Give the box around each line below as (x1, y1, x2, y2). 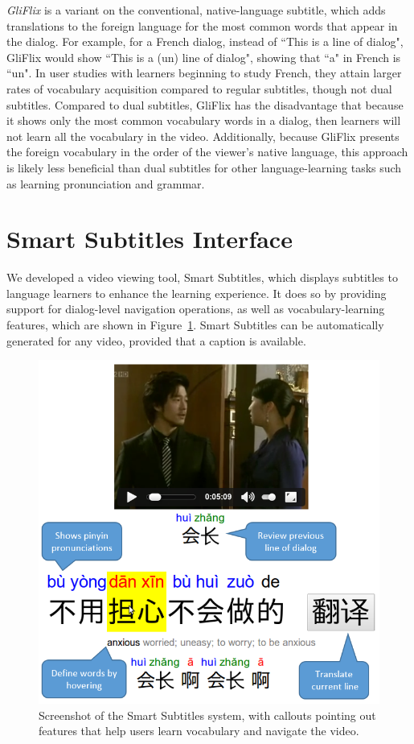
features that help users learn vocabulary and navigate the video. (39, 722, 359, 739)
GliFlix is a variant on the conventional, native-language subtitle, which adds (6, 2, 386, 18)
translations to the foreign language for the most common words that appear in (6, 17, 398, 34)
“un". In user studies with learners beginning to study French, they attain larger (6, 64, 402, 81)
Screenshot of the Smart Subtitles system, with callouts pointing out (39, 706, 376, 723)
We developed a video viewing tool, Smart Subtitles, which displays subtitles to (6, 269, 398, 286)
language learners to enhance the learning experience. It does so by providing (6, 284, 387, 301)
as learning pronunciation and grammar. (6, 175, 205, 192)
